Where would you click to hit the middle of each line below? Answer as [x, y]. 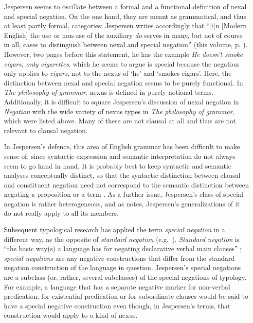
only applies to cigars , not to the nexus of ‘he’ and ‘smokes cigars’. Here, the [118, 73]
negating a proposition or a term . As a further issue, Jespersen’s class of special [124, 194]
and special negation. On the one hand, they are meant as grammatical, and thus [125, 16]
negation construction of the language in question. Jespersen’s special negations [122, 267]
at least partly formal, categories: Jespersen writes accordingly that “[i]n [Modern [126, 25]
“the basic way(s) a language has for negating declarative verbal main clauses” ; [123, 248]
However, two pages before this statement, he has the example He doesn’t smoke [123, 54]
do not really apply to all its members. [61, 213]
